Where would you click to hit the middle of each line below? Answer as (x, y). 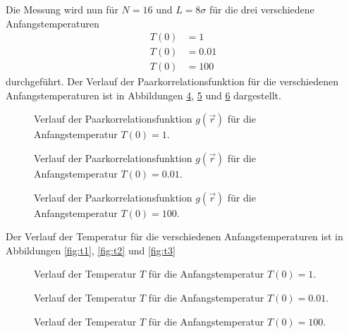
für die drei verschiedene (262, 9)
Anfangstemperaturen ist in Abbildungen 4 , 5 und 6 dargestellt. (143, 95)
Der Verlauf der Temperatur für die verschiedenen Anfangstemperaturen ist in (174, 236)
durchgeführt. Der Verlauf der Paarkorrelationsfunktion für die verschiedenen (172, 81)
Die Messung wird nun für (62, 9)
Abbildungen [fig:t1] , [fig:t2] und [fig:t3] (91, 250)
